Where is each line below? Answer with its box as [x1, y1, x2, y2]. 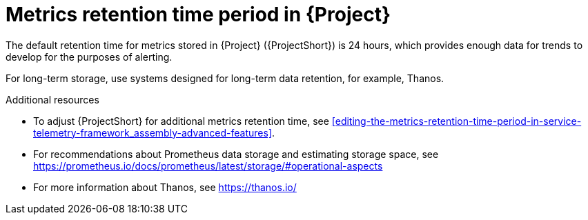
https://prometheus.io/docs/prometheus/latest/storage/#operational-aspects [33, 159, 383, 172]
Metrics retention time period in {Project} [6, 3, 391, 26]
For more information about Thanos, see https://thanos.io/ [33, 181, 297, 193]
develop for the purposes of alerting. [6, 50, 173, 63]
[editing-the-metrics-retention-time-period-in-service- [331, 114, 582, 127]
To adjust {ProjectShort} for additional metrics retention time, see [33, 114, 329, 127]
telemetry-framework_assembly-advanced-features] [33, 126, 272, 139]
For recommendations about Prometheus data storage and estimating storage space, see [33, 148, 439, 160]
